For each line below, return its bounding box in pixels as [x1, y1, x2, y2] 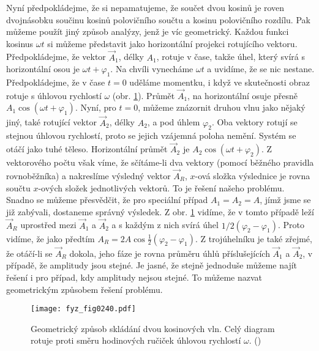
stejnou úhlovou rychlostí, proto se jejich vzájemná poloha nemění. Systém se [6, 129, 296, 142]
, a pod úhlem [147, 116, 200, 128]
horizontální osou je [6, 62, 80, 75]
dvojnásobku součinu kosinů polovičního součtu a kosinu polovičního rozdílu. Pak [6, 13, 310, 26]
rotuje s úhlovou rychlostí [6, 89, 102, 102]
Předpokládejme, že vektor [6, 50, 106, 63]
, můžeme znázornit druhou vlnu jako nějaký [138, 101, 306, 114]
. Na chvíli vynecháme [110, 62, 193, 75]
